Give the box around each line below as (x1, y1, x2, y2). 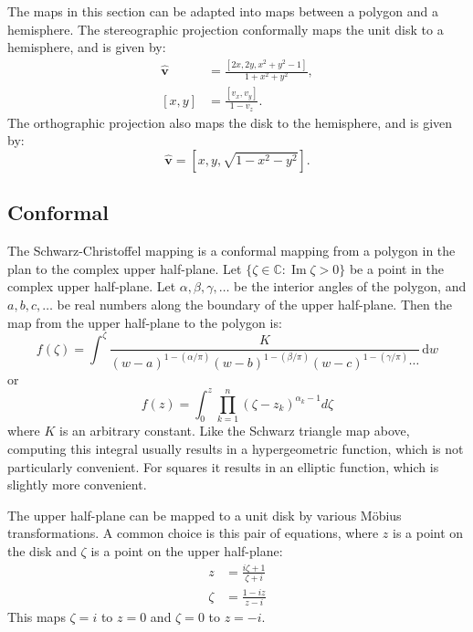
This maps (7, 607, 66, 627)
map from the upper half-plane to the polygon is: (7, 312, 282, 332)
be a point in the (349, 258, 445, 278)
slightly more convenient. (7, 475, 147, 494)
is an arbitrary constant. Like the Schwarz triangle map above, (59, 421, 410, 440)
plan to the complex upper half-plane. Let (7, 258, 242, 278)
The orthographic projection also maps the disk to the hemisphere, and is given (7, 112, 453, 132)
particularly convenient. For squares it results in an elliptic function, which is (7, 457, 439, 476)
